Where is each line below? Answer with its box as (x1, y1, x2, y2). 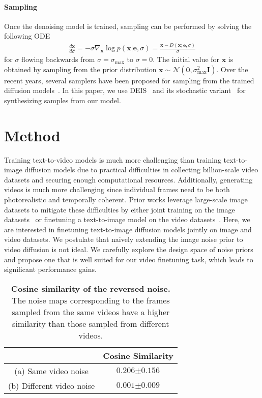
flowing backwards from (21, 54, 95, 65)
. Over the (216, 64, 248, 74)
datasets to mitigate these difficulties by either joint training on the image (4, 204, 235, 215)
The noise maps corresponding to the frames (11, 294, 170, 306)
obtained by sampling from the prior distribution (4, 64, 157, 74)
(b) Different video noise (8, 379, 95, 391)
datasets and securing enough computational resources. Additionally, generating (4, 174, 253, 185)
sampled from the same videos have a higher (12, 305, 170, 318)
